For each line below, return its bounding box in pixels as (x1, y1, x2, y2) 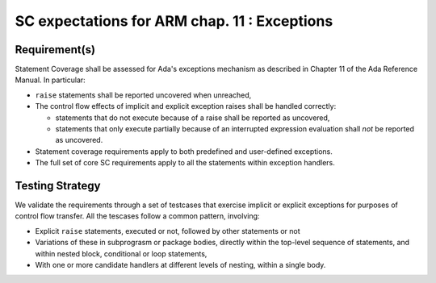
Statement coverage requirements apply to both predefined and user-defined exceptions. (35, 146, 333, 156)
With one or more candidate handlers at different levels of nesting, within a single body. (35, 260, 326, 270)
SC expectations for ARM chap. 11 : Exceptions (15, 12, 333, 30)
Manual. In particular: (15, 75, 86, 85)
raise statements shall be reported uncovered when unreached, (35, 89, 252, 100)
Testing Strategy (15, 179, 101, 193)
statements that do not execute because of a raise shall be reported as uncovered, (55, 113, 330, 123)
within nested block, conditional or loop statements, (35, 248, 208, 258)
